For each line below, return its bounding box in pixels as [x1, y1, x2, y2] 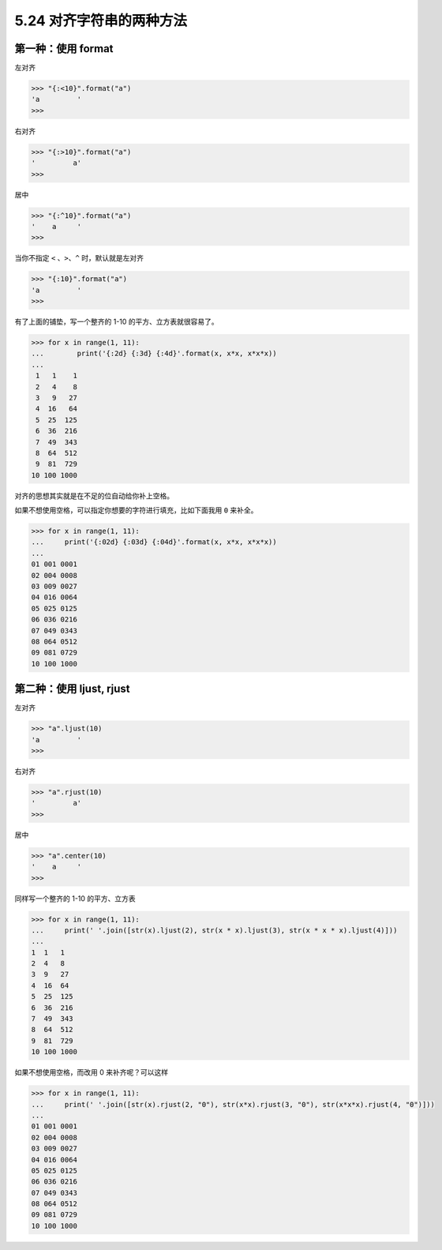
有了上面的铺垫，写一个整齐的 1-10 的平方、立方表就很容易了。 [14, 317, 219, 327]
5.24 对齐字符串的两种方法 [14, 12, 187, 29]
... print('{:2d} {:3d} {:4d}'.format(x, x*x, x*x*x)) [31, 349, 277, 358]
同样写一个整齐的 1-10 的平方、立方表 [14, 893, 136, 903]
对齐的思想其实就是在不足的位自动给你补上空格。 [14, 490, 174, 501]
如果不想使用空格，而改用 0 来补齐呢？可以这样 [14, 1068, 169, 1077]
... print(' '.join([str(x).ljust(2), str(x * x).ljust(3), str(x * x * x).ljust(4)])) [31, 925, 398, 935]
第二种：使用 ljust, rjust [14, 682, 130, 696]
